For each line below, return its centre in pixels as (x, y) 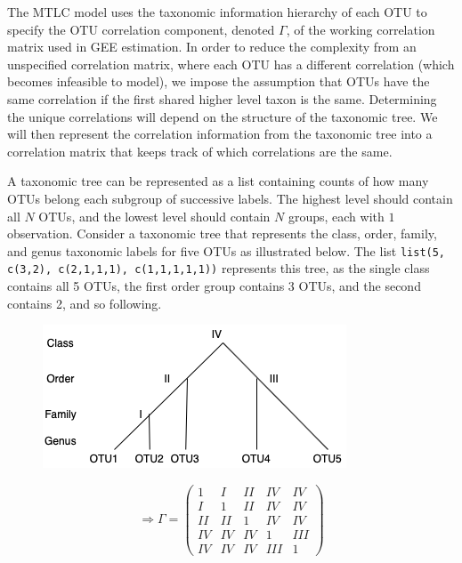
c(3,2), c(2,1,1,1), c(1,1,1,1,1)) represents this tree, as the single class (219, 268)
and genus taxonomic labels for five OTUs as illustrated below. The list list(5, (227, 250)
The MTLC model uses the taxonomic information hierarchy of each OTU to (217, 12)
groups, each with (336, 216)
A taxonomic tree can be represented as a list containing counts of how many (218, 181)
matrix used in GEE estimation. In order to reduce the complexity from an (212, 47)
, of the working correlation (361, 29)
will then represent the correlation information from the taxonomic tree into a (220, 134)
